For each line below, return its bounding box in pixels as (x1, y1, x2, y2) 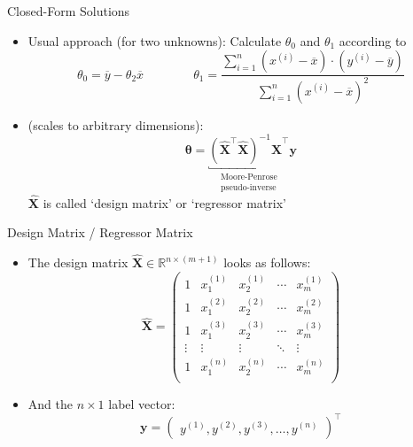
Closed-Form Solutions (7, 2, 130, 19)
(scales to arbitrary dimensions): (27, 115, 204, 134)
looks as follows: (223, 253, 311, 272)
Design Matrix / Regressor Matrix (7, 223, 193, 242)
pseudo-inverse (221, 182, 277, 192)
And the (27, 394, 73, 412)
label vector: (108, 394, 175, 412)
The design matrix (27, 253, 129, 272)
